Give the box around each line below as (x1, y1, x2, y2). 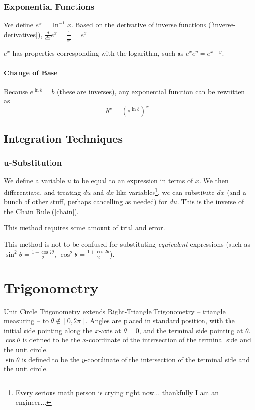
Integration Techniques (4, 130, 123, 145)
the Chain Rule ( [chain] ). (4, 206, 79, 216)
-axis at (99, 325, 121, 335)
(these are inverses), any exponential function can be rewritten (57, 86, 245, 96)
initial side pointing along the (4, 325, 93, 335)
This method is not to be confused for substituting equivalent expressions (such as (4, 239, 250, 249)
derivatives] (4, 29, 38, 39)
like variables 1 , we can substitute (116, 186, 215, 197)
